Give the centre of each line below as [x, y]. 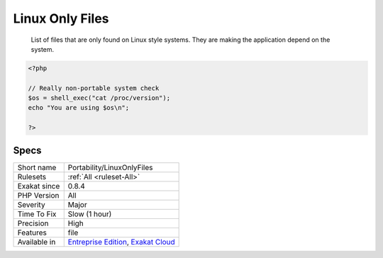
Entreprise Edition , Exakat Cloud [121, 242]
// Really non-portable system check [94, 88]
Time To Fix [37, 214]
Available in [37, 242]
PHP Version [38, 195]
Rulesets [32, 176]
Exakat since [39, 186]
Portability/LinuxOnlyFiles [110, 167]
